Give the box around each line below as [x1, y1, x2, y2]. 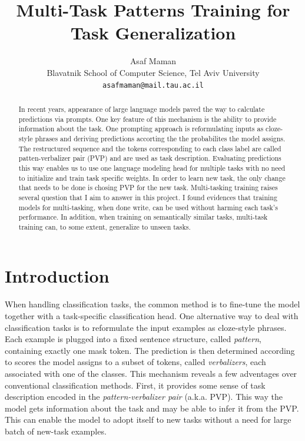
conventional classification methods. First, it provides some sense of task [5, 379, 266, 391]
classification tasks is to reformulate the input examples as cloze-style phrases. [5, 321, 287, 333]
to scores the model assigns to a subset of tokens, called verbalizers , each [5, 356, 266, 368]
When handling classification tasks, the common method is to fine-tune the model [5, 298, 300, 310]
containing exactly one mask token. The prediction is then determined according [5, 344, 295, 356]
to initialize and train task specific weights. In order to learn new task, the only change [18, 173, 286, 183]
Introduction [5, 264, 110, 288]
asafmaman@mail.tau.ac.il [102, 81, 204, 89]
